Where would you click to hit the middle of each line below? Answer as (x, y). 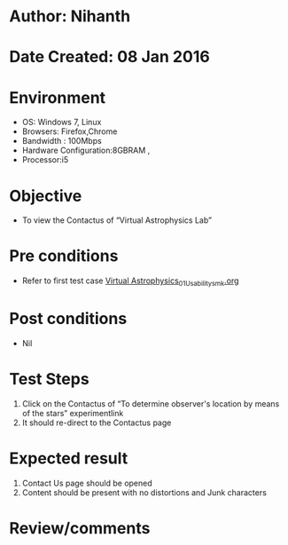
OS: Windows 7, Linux (62, 122)
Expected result (69, 458)
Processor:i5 (45, 160)
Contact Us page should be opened (87, 483)
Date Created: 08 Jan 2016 (109, 57)
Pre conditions (64, 256)
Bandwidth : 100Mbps (62, 141)
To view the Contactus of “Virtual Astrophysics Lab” (117, 220)
